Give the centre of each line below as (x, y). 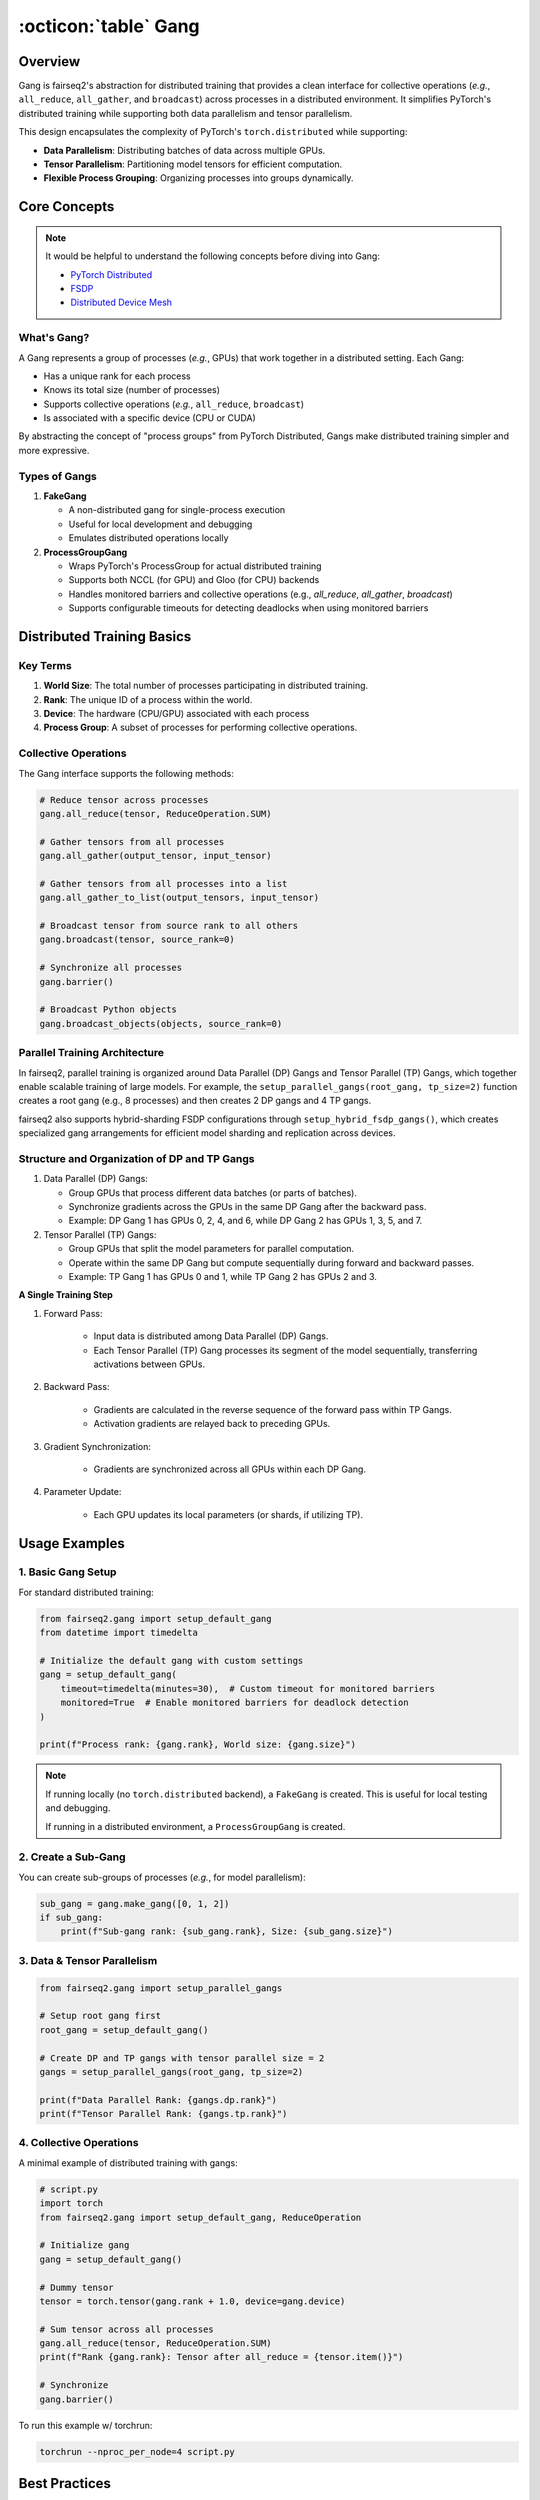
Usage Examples (71, 1543)
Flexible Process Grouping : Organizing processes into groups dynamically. (198, 178)
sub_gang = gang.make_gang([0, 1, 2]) (134, 1903)
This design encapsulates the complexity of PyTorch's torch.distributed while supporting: (213, 132)
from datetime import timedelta (119, 1633)
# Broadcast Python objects (108, 1009)
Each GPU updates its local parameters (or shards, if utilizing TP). (228, 1514)
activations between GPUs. (149, 1364)
